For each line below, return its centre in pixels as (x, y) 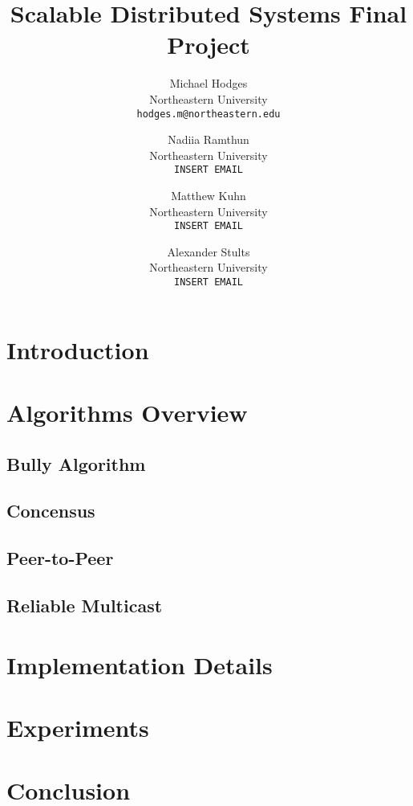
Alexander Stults (209, 251)
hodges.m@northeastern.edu (209, 114)
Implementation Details (140, 664)
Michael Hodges (209, 83)
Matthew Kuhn (209, 195)
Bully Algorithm (76, 463)
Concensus (51, 511)
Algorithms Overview (127, 413)
